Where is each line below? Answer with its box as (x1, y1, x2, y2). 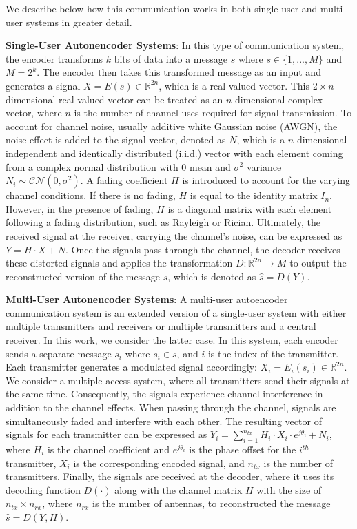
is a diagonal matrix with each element (167, 201, 332, 216)
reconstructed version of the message (6, 269, 160, 283)
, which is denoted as (167, 269, 256, 283)
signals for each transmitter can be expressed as (6, 427, 207, 442)
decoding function (6, 482, 81, 497)
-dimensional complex (232, 92, 323, 106)
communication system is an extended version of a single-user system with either (6, 305, 347, 320)
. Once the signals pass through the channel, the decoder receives (65, 242, 340, 256)
